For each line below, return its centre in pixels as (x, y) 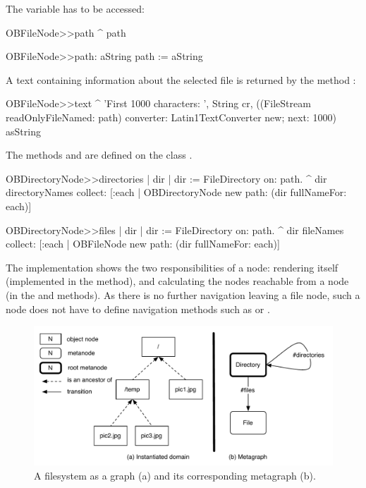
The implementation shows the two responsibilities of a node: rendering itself (172, 267)
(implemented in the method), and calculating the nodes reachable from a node (177, 281)
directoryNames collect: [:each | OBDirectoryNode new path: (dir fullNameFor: (176, 192)
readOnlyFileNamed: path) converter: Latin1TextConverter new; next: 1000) (171, 117)
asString (23, 131)
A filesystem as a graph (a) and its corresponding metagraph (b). (175, 475)
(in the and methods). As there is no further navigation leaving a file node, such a (183, 294)
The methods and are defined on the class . (99, 155)
